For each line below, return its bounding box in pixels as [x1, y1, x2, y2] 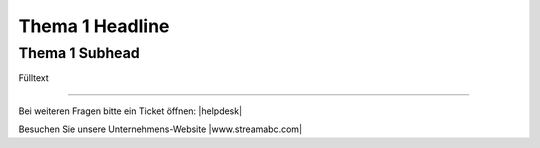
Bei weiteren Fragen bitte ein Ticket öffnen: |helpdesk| [18, 105, 243, 117]
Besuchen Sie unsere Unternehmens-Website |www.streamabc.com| [18, 123, 303, 135]
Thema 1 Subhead [18, 44, 140, 62]
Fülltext [18, 72, 49, 84]
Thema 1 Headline [18, 15, 170, 37]
